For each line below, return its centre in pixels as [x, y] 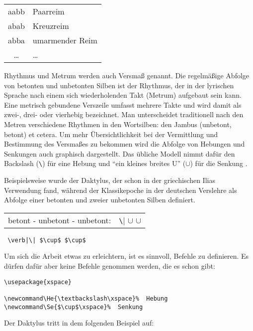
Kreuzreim [51, 26]
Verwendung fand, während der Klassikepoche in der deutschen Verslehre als [121, 190]
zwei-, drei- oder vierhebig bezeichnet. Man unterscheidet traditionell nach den [124, 114]
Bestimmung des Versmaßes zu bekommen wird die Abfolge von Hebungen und [125, 144]
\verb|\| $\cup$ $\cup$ [47, 240]
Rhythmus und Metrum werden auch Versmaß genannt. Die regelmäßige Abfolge [127, 75]
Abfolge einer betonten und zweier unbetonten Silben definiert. [100, 200]
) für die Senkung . [219, 163]
